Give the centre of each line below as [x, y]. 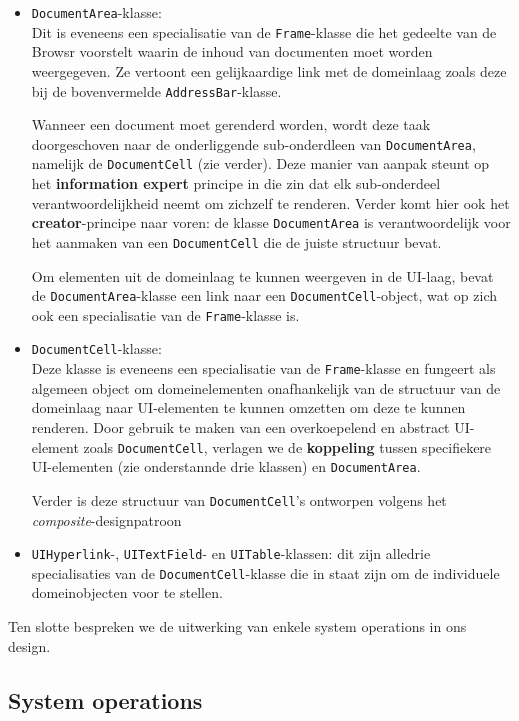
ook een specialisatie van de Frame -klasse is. [165, 314]
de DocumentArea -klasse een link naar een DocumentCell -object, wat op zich [264, 295]
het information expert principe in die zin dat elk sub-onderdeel [236, 183]
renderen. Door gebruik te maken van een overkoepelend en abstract [240, 426]
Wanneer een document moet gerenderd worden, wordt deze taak [231, 124]
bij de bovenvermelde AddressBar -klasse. [156, 90]
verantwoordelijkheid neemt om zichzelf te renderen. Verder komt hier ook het [270, 202]
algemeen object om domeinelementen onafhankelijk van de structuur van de [266, 387]
